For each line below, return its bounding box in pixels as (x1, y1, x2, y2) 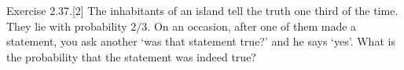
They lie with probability (6, 17, 127, 34)
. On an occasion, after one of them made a (147, 17, 357, 34)
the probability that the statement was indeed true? (6, 48, 256, 64)
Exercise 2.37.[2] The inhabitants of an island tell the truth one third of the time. (6, 2, 398, 18)
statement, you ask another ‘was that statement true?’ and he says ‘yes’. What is (6, 33, 395, 50)
